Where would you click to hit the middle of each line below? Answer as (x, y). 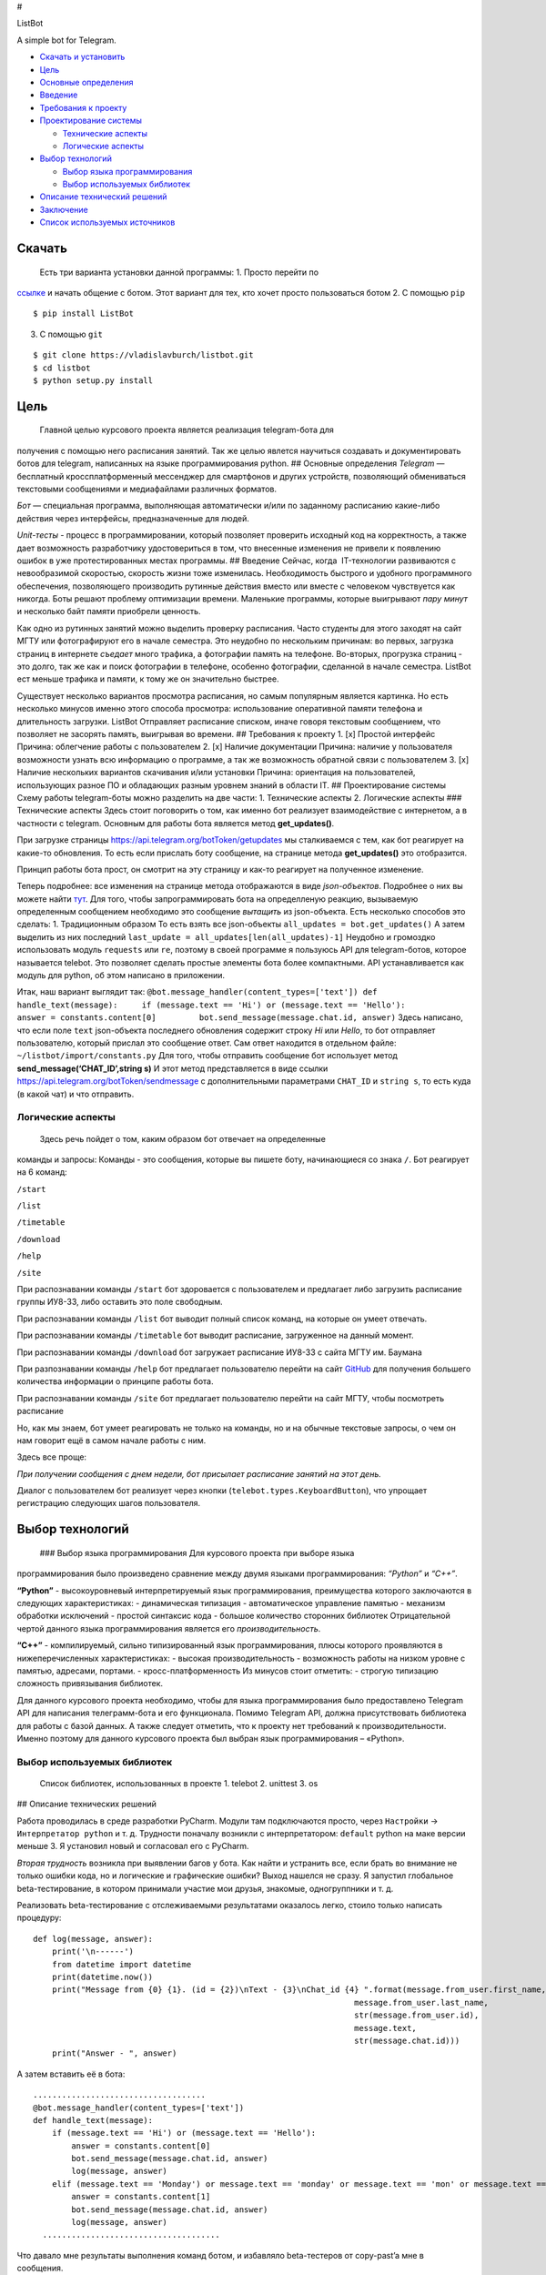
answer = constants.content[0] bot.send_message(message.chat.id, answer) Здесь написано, (240, 1017)
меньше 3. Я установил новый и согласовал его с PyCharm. (133, 1846)
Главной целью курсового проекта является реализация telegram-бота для (187, 430)
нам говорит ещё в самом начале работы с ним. (111, 1440)
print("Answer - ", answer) (114, 2053)
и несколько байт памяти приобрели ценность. (109, 612)
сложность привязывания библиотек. (90, 1683)
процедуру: (39, 1918)
